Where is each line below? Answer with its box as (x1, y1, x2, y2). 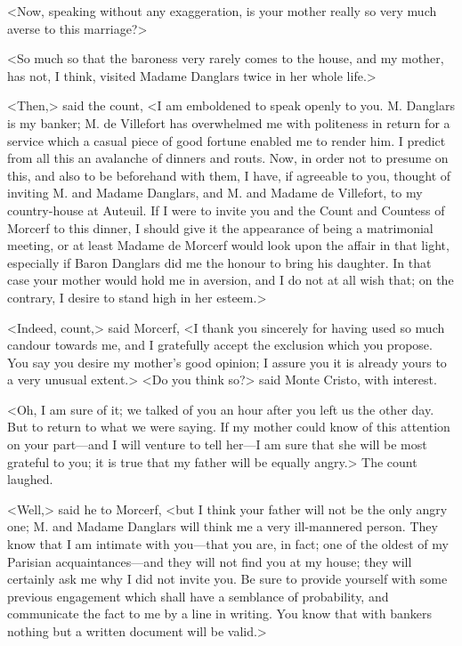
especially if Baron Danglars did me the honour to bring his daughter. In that (7, 253, 432, 271)
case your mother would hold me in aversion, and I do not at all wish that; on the (7, 271, 454, 289)
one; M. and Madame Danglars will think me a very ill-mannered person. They (7, 517, 438, 536)
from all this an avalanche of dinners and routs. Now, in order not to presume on (7, 149, 449, 167)
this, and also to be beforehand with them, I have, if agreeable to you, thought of (7, 166, 451, 184)
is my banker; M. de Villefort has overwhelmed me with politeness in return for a (7, 113, 450, 132)
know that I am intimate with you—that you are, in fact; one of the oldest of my (7, 535, 449, 553)
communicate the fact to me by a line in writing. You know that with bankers (7, 604, 432, 623)
